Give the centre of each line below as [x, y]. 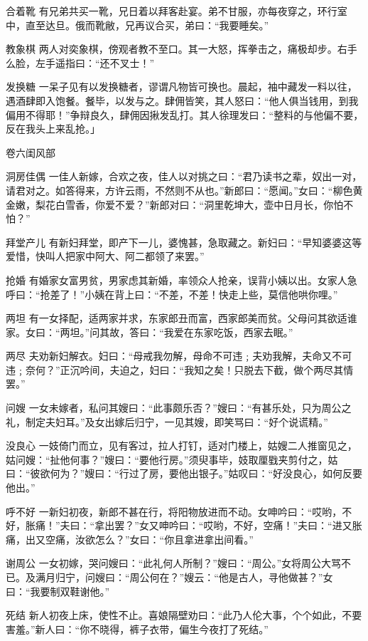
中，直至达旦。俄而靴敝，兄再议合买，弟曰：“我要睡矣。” [137, 25]
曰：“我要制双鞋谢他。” [58, 591]
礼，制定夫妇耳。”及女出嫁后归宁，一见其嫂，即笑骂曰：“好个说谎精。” [167, 421]
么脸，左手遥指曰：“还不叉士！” [80, 62]
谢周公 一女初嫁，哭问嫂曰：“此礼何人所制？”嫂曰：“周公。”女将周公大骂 [174, 563]
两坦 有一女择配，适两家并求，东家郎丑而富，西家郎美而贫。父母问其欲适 [177, 318]
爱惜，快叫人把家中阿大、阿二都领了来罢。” [105, 256]
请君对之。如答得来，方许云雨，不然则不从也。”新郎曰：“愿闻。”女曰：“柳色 [179, 190]
